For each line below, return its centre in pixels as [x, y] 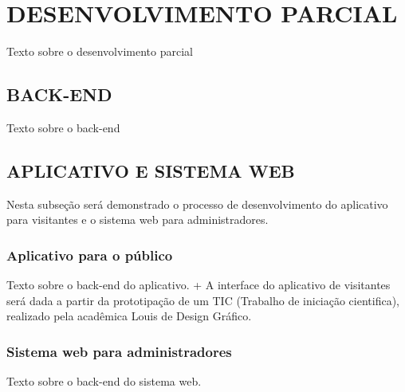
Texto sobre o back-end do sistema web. [104, 381]
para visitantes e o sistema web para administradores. [138, 220]
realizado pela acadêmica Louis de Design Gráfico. [129, 316]
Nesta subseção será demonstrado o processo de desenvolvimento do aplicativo [197, 204]
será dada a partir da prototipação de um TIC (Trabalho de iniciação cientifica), [203, 300]
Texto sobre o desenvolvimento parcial [100, 51]
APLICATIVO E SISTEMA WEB [151, 170]
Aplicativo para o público [90, 255]
